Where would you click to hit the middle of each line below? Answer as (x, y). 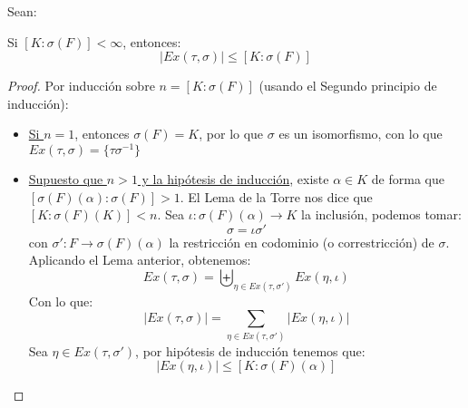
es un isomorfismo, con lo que (361, 134)
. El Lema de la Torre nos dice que (276, 196)
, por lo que (231, 134)
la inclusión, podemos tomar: (381, 214)
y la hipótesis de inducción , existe (235, 179)
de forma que (408, 179)
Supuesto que (66, 179)
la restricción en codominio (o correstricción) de (302, 242)
